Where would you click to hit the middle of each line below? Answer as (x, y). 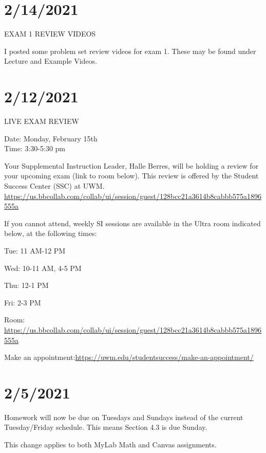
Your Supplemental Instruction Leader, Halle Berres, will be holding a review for (131, 165)
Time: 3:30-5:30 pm (35, 148)
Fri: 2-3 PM (23, 302)
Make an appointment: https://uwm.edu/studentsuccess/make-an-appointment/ (129, 357)
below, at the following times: (51, 233)
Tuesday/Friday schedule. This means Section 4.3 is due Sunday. (106, 427)
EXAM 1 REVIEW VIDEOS (50, 34)
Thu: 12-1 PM (26, 285)
